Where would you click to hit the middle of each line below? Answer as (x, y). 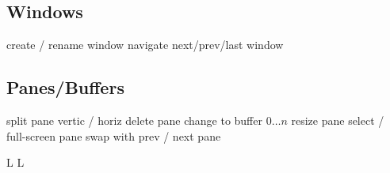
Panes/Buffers (65, 87)
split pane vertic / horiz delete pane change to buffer (134, 120)
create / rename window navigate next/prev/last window (145, 45)
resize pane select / (338, 120)
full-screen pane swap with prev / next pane (114, 135)
